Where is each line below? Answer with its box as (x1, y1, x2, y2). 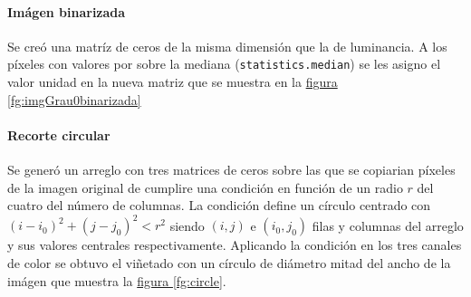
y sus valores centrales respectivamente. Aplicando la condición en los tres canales (7, 235, 462, 254)
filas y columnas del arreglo (312, 216, 464, 235)
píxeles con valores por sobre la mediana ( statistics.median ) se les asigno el (7, 54, 441, 73)
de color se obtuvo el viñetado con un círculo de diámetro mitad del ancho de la (7, 253, 451, 272)
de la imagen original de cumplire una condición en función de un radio (7, 177, 403, 196)
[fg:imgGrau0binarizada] (7, 90, 141, 109)
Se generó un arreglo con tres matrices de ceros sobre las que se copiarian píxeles (7, 160, 456, 179)
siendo (169, 216, 205, 235)
